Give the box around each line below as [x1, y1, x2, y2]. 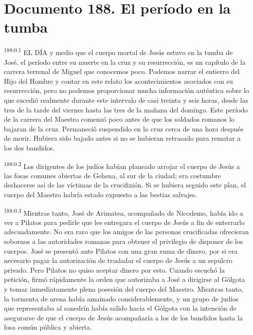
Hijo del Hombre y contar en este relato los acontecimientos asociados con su [4, 75, 233, 86]
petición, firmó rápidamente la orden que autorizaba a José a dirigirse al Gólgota [4, 274, 245, 284]
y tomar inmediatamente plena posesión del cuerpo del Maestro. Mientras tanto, [4, 283, 244, 294]
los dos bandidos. [4, 142, 55, 152]
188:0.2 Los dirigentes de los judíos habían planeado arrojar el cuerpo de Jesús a [4, 159, 240, 171]
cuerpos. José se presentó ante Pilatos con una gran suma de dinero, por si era [4, 245, 238, 256]
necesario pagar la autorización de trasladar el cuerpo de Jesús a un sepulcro [4, 255, 233, 265]
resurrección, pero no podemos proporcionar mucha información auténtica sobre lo [4, 85, 249, 95]
